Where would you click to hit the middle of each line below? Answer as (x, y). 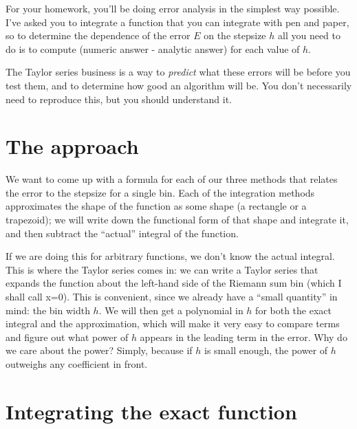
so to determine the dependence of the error (98, 35)
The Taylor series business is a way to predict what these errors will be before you (178, 72)
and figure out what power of (67, 337)
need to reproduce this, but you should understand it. (119, 99)
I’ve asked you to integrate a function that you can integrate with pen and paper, (177, 22)
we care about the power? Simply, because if (99, 350)
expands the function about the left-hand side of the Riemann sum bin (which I (174, 283)
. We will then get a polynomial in (171, 310)
